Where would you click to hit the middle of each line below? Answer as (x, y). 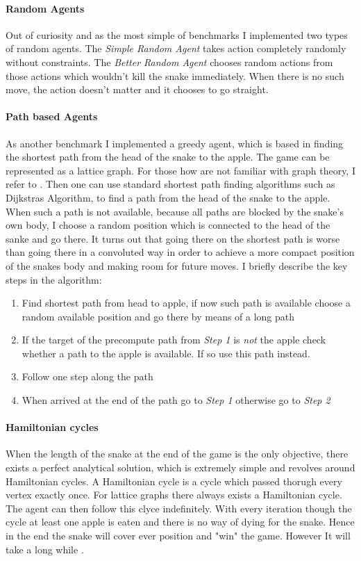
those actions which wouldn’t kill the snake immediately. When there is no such (175, 75)
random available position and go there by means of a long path (158, 316)
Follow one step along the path (87, 376)
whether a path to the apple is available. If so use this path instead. (166, 353)
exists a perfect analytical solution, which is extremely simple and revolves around (180, 467)
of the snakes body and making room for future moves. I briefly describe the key (177, 265)
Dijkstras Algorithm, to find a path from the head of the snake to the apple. (168, 197)
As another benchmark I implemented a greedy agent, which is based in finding (175, 143)
